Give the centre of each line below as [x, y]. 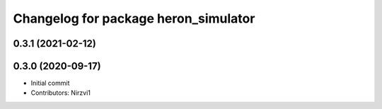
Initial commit [50, 83]
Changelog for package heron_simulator [134, 18]
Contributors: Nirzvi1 [61, 93]
